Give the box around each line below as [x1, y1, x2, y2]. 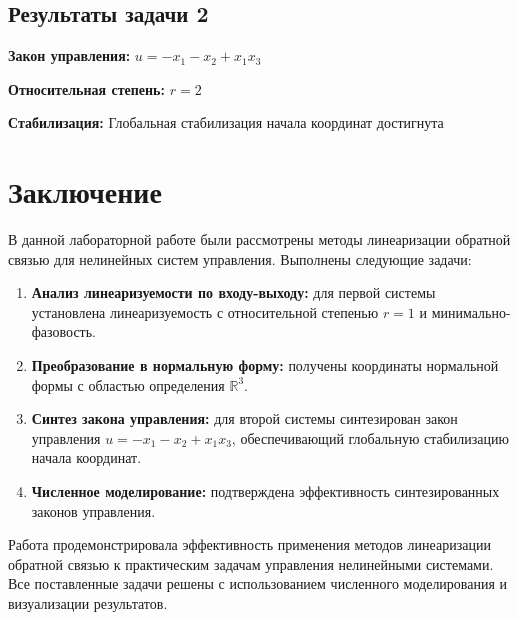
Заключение [8, 171, 162, 212]
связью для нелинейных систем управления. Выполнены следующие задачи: [8, 248, 472, 269]
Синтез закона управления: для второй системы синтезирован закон [31, 408, 458, 429]
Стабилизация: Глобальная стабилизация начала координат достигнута [8, 112, 444, 133]
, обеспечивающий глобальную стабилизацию [231, 427, 510, 448]
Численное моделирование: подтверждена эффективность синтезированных [31, 481, 500, 502]
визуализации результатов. [8, 593, 168, 614]
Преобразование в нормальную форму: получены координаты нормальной [31, 355, 499, 376]
